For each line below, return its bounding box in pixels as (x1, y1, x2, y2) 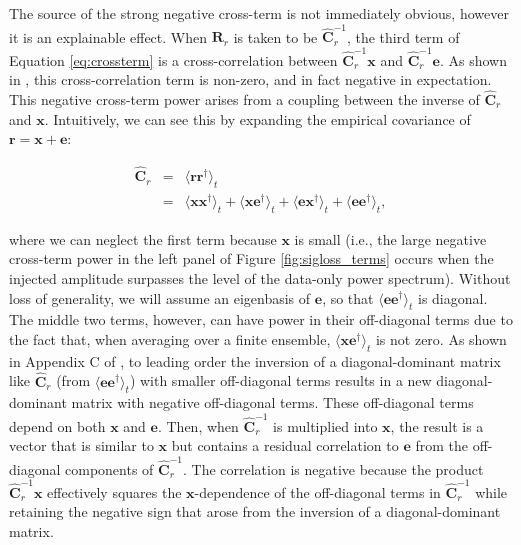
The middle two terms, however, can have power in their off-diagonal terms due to (9, 309, 513, 330)
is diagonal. (418, 287, 488, 308)
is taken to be (233, 26, 318, 47)
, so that (322, 287, 374, 308)
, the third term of (346, 26, 460, 47)
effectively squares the (47, 481, 182, 502)
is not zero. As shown (375, 328, 507, 349)
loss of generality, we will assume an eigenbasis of (9, 287, 311, 308)
